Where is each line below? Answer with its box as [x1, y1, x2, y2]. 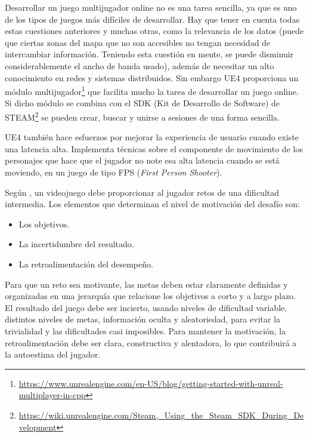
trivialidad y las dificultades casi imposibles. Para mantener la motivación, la [5, 324, 286, 337]
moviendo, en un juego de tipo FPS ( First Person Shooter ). [5, 166, 222, 179]
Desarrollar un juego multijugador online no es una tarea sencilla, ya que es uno [5, 1, 297, 13]
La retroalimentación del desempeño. [18, 258, 153, 270]
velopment [18, 420, 57, 433]
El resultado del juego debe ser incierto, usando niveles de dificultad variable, [5, 301, 287, 313]
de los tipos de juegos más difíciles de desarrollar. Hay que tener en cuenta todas [5, 13, 300, 25]
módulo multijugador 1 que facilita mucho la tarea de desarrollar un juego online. [5, 84, 299, 97]
